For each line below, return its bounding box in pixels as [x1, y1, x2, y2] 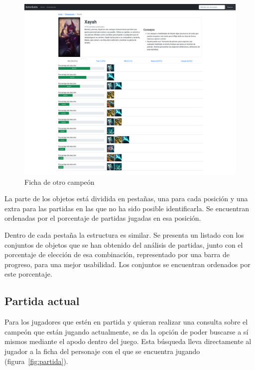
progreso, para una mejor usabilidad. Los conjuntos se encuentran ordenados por [4, 259, 251, 269]
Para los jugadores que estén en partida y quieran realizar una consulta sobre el [4, 317, 248, 327]
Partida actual [4, 293, 80, 309]
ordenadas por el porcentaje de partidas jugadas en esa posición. [4, 213, 201, 223]
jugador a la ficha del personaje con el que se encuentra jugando [4, 346, 200, 356]
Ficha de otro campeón [24, 176, 95, 187]
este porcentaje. [4, 269, 52, 279]
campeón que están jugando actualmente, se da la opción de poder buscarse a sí [4, 326, 249, 337]
